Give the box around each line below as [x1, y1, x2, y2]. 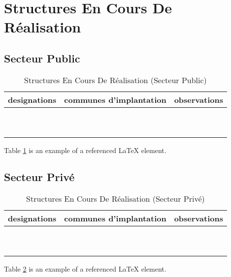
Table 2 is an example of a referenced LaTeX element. [4, 263, 166, 274]
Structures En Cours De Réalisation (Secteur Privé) [26, 192, 205, 204]
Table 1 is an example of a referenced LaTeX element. [4, 145, 166, 155]
